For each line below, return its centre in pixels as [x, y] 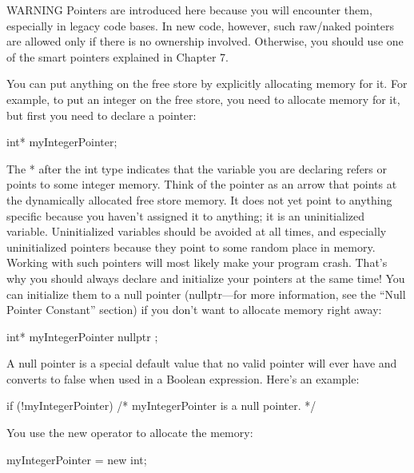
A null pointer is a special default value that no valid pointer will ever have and [202, 363]
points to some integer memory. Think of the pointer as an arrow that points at [202, 184]
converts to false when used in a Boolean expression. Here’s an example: [183, 378]
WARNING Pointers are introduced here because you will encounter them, [189, 10]
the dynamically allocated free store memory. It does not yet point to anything [199, 199]
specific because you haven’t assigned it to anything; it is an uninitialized [186, 215]
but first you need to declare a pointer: [102, 115]
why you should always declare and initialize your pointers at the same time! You [206, 278]
